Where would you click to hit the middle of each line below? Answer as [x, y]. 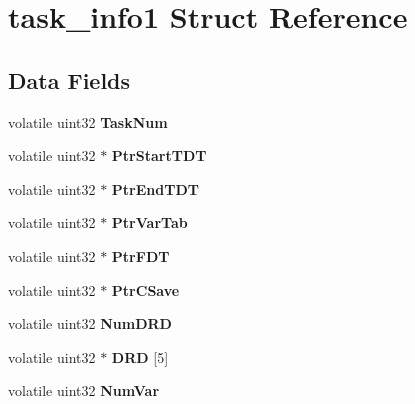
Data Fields [69, 79]
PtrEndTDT [155, 188]
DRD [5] [140, 356]
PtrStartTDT [159, 155]
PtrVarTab [149, 222]
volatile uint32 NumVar [84, 390]
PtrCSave [145, 289]
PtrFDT [140, 255]
